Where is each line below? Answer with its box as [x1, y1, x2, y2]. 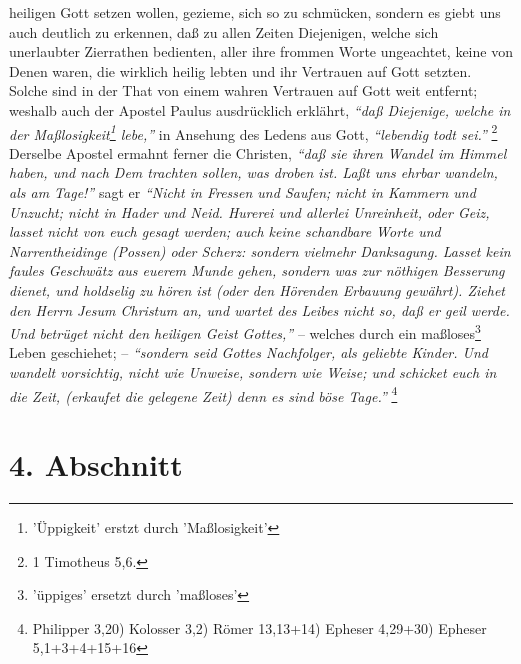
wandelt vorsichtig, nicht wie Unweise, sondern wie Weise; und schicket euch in [9, 362, 497, 382]
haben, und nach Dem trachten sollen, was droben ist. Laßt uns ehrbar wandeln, [9, 162, 498, 183]
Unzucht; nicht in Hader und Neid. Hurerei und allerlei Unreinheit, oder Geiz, [9, 201, 490, 222]
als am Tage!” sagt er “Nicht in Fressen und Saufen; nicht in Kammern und [9, 182, 476, 202]
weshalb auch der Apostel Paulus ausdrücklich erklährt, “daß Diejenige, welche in [9, 99, 511, 120]
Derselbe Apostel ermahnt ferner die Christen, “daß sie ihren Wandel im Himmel [9, 142, 507, 163]
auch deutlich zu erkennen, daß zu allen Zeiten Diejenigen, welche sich [9, 21, 439, 42]
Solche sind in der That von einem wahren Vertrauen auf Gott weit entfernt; [9, 80, 478, 101]
